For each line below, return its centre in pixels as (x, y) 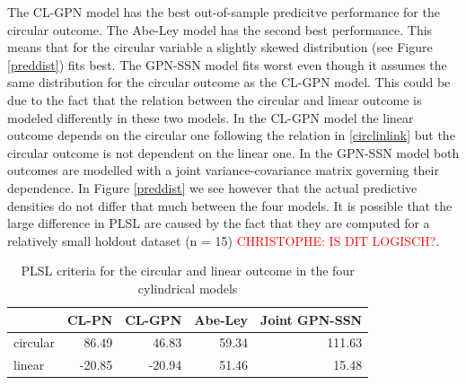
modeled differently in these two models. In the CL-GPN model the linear (211, 117)
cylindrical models (188, 288)
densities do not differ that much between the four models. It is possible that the (230, 205)
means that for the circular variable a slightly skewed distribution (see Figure (220, 47)
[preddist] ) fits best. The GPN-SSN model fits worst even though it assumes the (227, 64)
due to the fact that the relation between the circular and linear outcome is (215, 99)
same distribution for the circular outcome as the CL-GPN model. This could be (229, 82)
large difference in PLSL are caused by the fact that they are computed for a (219, 223)
